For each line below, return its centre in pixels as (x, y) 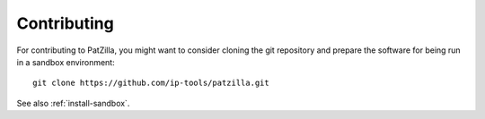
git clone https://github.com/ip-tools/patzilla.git (151, 83)
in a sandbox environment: (66, 62)
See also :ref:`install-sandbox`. (73, 103)
